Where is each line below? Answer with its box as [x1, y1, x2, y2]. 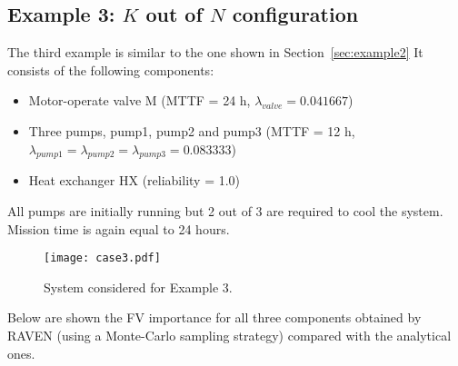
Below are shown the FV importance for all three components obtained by [7, 308, 422, 327]
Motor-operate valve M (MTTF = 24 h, [28, 91, 251, 110]
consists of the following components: [7, 60, 214, 79]
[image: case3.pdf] [44, 252, 161, 265]
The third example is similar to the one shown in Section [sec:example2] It [7, 43, 423, 62]
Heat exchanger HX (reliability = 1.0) [28, 171, 241, 190]
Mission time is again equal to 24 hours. [7, 219, 230, 238]
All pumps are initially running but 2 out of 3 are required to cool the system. [7, 201, 443, 220]
